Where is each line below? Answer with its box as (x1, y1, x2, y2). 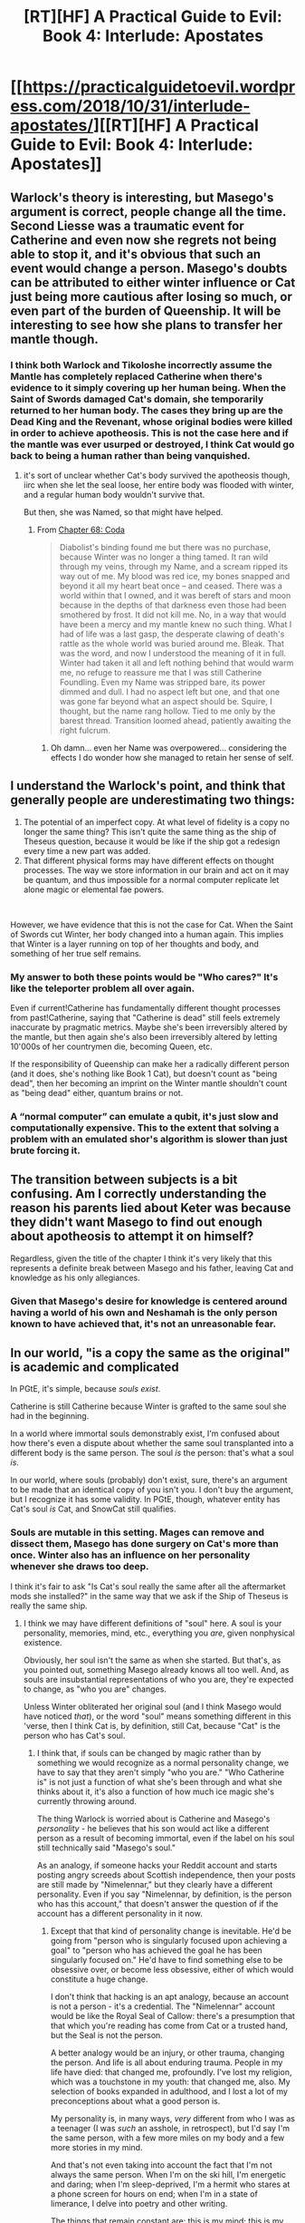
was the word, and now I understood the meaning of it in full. (59, 647, 287, 658)
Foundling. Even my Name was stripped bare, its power (59, 676, 266, 687)
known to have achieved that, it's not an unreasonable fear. (10, 1317, 277, 1330)
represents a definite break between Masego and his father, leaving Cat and (10, 1262, 294, 1273)
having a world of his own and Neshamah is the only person (10, 1306, 278, 1318)
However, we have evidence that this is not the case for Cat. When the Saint (10, 918, 293, 930)
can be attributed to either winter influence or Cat (10, 275, 296, 290)
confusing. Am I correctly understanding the (10, 1186, 267, 1202)
